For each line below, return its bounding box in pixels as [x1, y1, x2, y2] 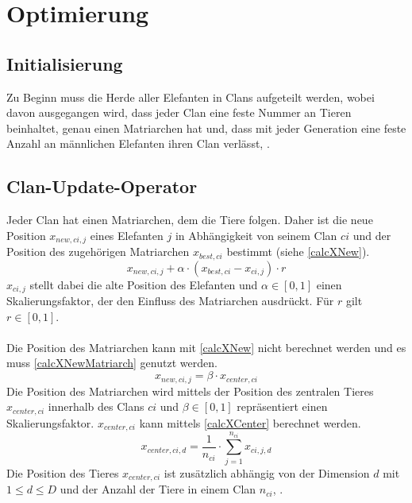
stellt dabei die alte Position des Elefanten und [29, 276, 258, 292]
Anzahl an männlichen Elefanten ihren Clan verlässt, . [6, 135, 270, 152]
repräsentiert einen [237, 398, 328, 415]
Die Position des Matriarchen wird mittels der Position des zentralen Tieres [6, 382, 374, 399]
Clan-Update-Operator [6, 174, 198, 199]
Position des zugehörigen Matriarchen [6, 243, 190, 260]
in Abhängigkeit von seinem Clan [175, 226, 337, 243]
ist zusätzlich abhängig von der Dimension [164, 464, 370, 481]
